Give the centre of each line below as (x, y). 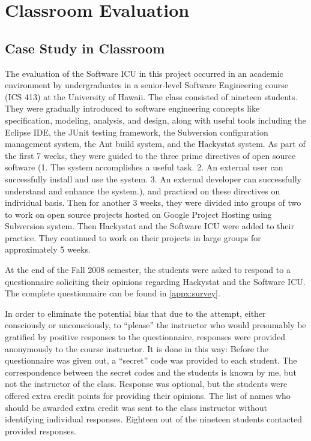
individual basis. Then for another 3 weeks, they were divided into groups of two (153, 202)
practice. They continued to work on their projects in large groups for (133, 237)
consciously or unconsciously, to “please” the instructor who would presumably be (155, 325)
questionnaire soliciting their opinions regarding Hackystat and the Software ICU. (155, 281)
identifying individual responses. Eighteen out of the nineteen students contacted (153, 419)
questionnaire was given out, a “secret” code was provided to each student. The (151, 360)
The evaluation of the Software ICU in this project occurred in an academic (144, 73)
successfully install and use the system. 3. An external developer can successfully (153, 178)
